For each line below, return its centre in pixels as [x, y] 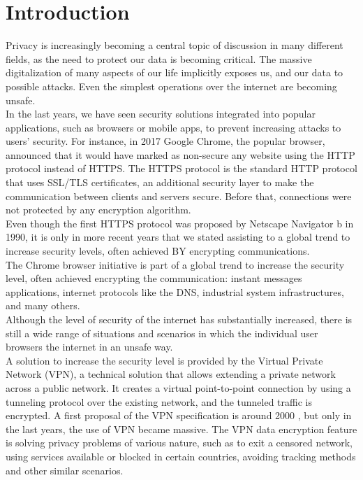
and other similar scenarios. [65, 470]
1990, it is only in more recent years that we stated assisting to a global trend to [178, 237]
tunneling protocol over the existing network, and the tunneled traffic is [159, 401]
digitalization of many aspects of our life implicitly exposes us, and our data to [175, 72]
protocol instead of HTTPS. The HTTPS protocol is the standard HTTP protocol [181, 168]
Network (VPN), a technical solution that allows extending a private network [171, 374]
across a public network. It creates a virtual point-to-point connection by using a [178, 387]
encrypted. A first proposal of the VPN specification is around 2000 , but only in [179, 415]
